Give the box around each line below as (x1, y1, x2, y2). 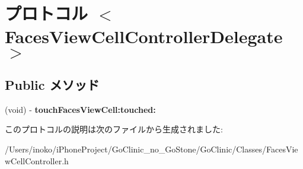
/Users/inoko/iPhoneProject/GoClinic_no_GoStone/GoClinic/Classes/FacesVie (5, 142, 298, 155)
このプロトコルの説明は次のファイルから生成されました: (5, 123, 223, 135)
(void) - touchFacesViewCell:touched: (5, 103, 156, 115)
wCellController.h (5, 154, 69, 167)
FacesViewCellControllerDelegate (5, 24, 283, 48)
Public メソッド (5, 75, 100, 93)
